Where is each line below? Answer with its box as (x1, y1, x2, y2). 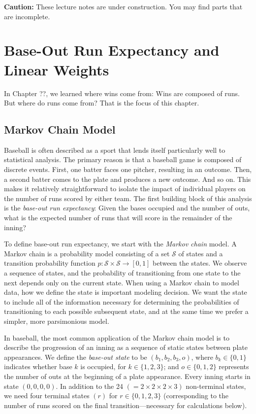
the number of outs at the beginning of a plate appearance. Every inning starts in (4, 371, 251, 381)
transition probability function (4, 258, 96, 268)
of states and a (178, 248, 223, 258)
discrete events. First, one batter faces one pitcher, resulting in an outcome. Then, (4, 164, 252, 174)
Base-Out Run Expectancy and (4, 40, 220, 60)
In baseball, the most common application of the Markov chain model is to (4, 332, 229, 343)
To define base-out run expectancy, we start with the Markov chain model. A (4, 239, 237, 249)
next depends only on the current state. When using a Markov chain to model (4, 277, 239, 287)
